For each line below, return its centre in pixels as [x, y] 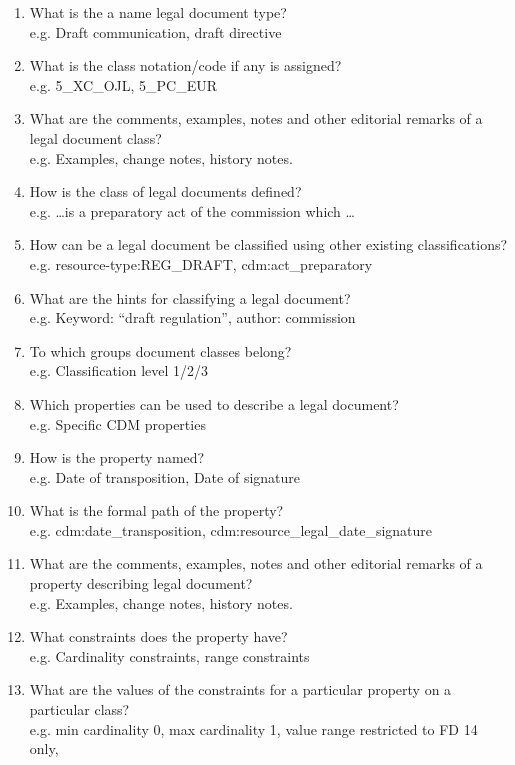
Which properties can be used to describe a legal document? [214, 403]
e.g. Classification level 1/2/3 [119, 370]
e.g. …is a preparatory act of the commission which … [192, 210]
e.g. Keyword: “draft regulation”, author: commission [192, 317]
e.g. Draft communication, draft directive [155, 31]
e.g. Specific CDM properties [117, 423]
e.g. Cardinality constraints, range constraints [169, 655]
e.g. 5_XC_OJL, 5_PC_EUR [123, 84]
